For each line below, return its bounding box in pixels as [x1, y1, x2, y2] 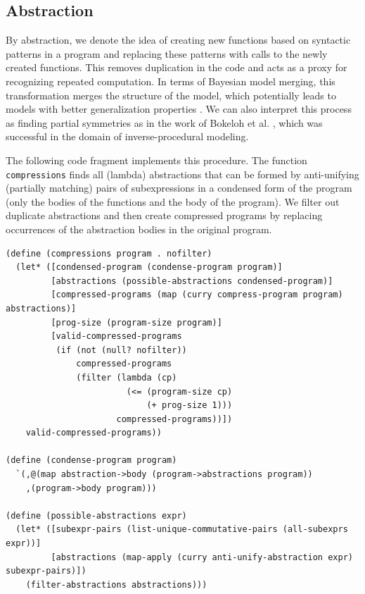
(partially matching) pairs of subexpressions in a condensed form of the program [6, 180, 352, 195]
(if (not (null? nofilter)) [56, 345, 187, 355]
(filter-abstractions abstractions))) [25, 579, 207, 590]
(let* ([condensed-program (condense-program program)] [15, 262, 283, 273]
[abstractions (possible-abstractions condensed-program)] [51, 276, 333, 286]
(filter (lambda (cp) [76, 372, 177, 383]
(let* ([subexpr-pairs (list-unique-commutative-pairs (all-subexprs [15, 524, 348, 535]
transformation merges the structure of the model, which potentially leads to [6, 87, 336, 102]
